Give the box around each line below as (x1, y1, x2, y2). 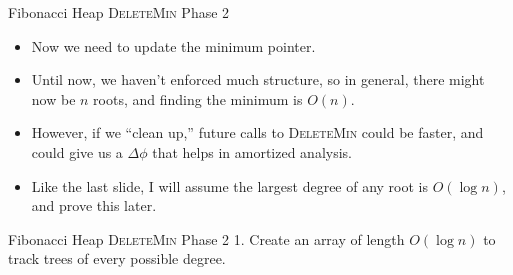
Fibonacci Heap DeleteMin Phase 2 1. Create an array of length (8, 228, 405, 249)
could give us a (31, 141, 123, 162)
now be (31, 88, 76, 109)
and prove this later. (31, 195, 157, 216)
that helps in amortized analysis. (152, 141, 353, 162)
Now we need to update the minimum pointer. (31, 35, 316, 56)
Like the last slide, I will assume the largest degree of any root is (31, 175, 429, 196)
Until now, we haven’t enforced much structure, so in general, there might (31, 69, 485, 90)
